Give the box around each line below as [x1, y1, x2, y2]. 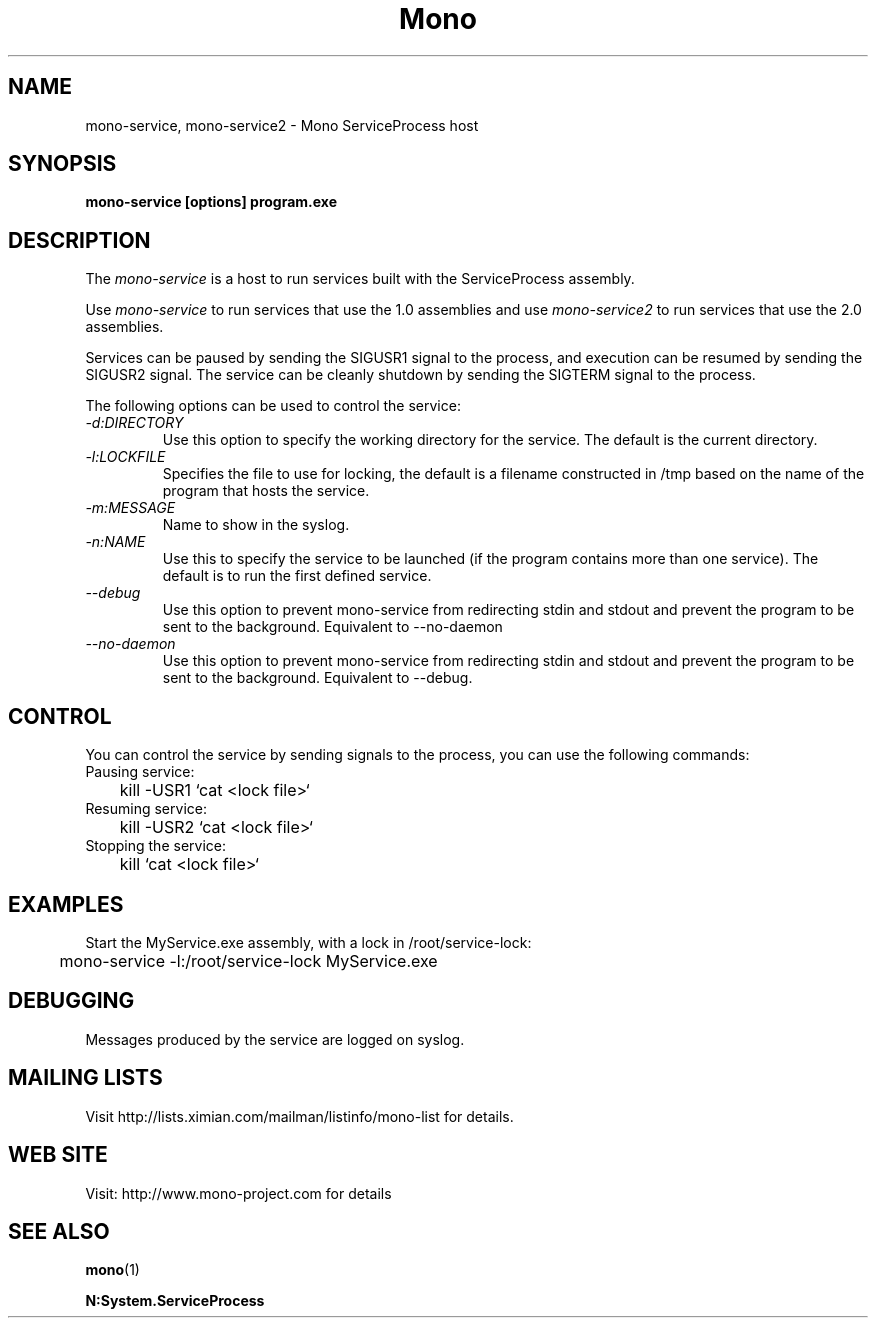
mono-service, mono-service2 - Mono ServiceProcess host [85, 116, 479, 134]
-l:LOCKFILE [85, 448, 166, 466]
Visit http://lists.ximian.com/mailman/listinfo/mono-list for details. [85, 1107, 514, 1125]
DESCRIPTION [8, 227, 151, 253]
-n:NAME [85, 533, 146, 551]
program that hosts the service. [162, 482, 370, 500]
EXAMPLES [8, 891, 124, 917]
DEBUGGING [8, 988, 135, 1014]
